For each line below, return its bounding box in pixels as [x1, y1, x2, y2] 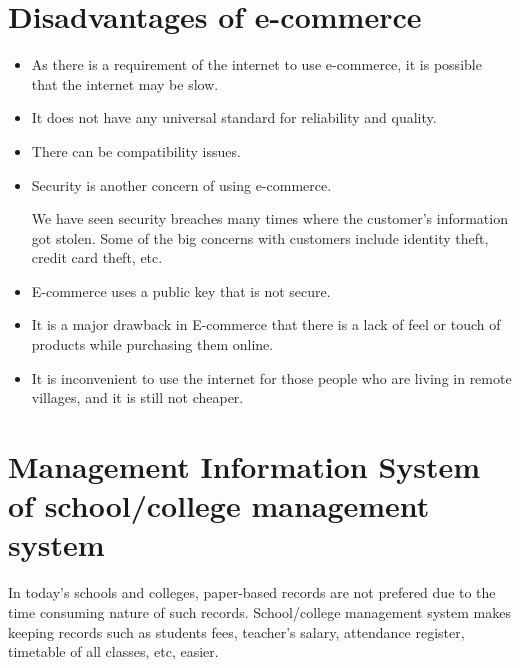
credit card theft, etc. [31, 247, 163, 268]
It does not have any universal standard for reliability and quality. [31, 107, 437, 128]
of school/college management [8, 485, 430, 526]
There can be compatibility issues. [31, 140, 241, 161]
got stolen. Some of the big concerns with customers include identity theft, [31, 227, 489, 248]
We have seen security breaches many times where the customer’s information [31, 208, 508, 229]
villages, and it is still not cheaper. [31, 387, 244, 408]
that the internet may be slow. [31, 73, 219, 94]
